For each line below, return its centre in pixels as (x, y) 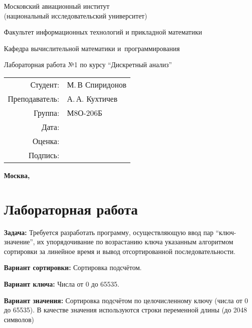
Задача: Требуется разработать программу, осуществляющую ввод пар (109, 232)
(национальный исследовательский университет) (76, 15)
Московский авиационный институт (57, 6)
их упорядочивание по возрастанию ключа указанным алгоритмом (135, 242)
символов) (19, 319)
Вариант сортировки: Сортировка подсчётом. (73, 267)
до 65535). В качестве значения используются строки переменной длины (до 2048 (126, 310)
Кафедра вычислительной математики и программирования (92, 48)
